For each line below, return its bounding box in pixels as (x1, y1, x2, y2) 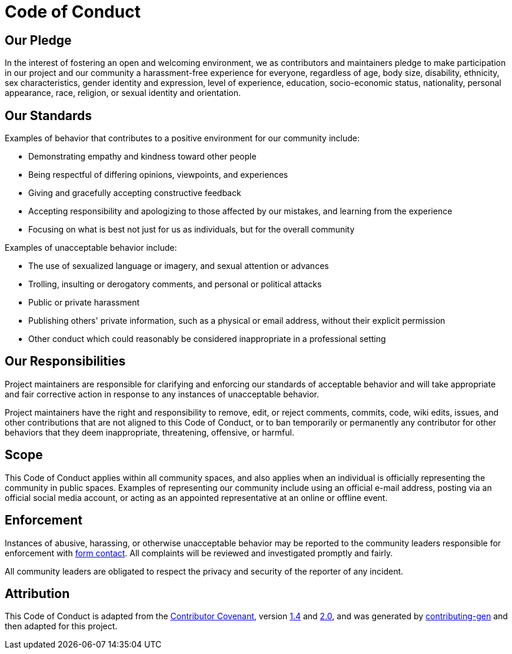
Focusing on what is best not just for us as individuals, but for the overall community (28, 224, 355, 235)
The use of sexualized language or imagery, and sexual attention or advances (28, 261, 329, 271)
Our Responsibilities (5, 354, 126, 369)
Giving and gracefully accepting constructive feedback (28, 188, 241, 198)
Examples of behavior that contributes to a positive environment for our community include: (5, 133, 360, 144)
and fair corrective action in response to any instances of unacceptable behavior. (5, 389, 319, 399)
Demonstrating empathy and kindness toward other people (28, 151, 257, 162)
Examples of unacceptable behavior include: (5, 243, 177, 253)
